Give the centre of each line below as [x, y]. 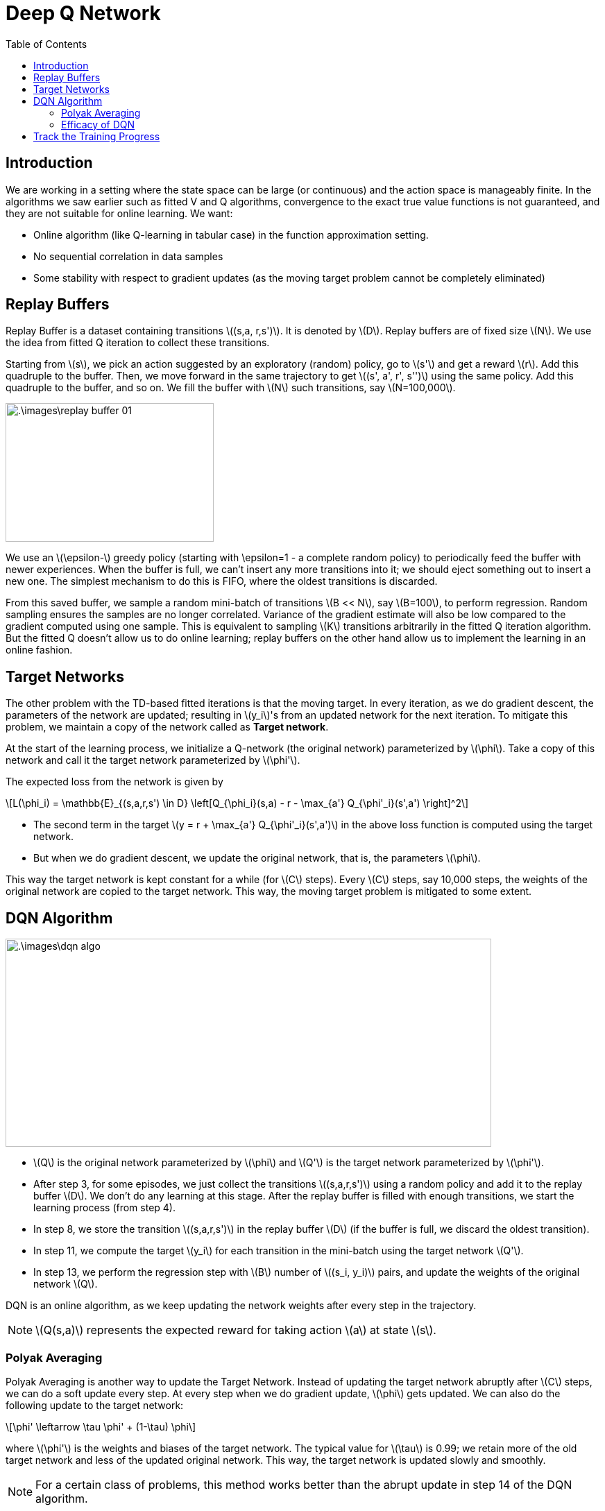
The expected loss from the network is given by [114, 782]
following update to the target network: [95, 1405]
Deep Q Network [83, 13]
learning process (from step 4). [104, 1208]
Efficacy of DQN [98, 124]
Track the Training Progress [97, 136]
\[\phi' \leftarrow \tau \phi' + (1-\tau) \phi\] [101, 1426]
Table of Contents [46, 44]
